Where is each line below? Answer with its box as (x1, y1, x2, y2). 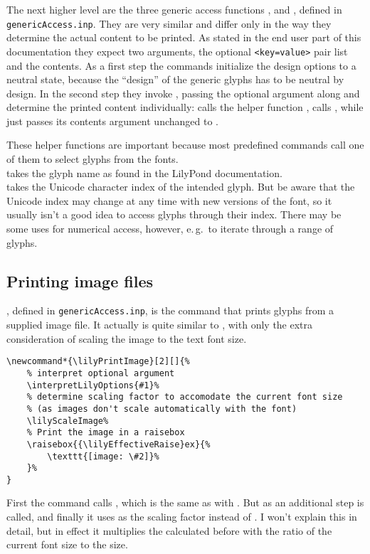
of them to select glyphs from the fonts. (6, 151, 179, 166)
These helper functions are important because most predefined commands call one (6, 137, 364, 152)
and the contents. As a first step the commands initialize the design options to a (6, 58, 356, 73)
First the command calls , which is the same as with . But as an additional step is (6, 495, 364, 510)
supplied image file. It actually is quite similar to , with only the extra (6, 317, 313, 332)
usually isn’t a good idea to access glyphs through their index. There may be (6, 207, 342, 222)
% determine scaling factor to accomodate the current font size (26, 392, 343, 403)
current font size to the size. (6, 537, 128, 552)
